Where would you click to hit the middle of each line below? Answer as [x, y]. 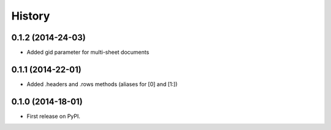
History [31, 16]
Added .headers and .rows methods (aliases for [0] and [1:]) [102, 84]
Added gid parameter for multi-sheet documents [88, 52]
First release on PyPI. [54, 116]
